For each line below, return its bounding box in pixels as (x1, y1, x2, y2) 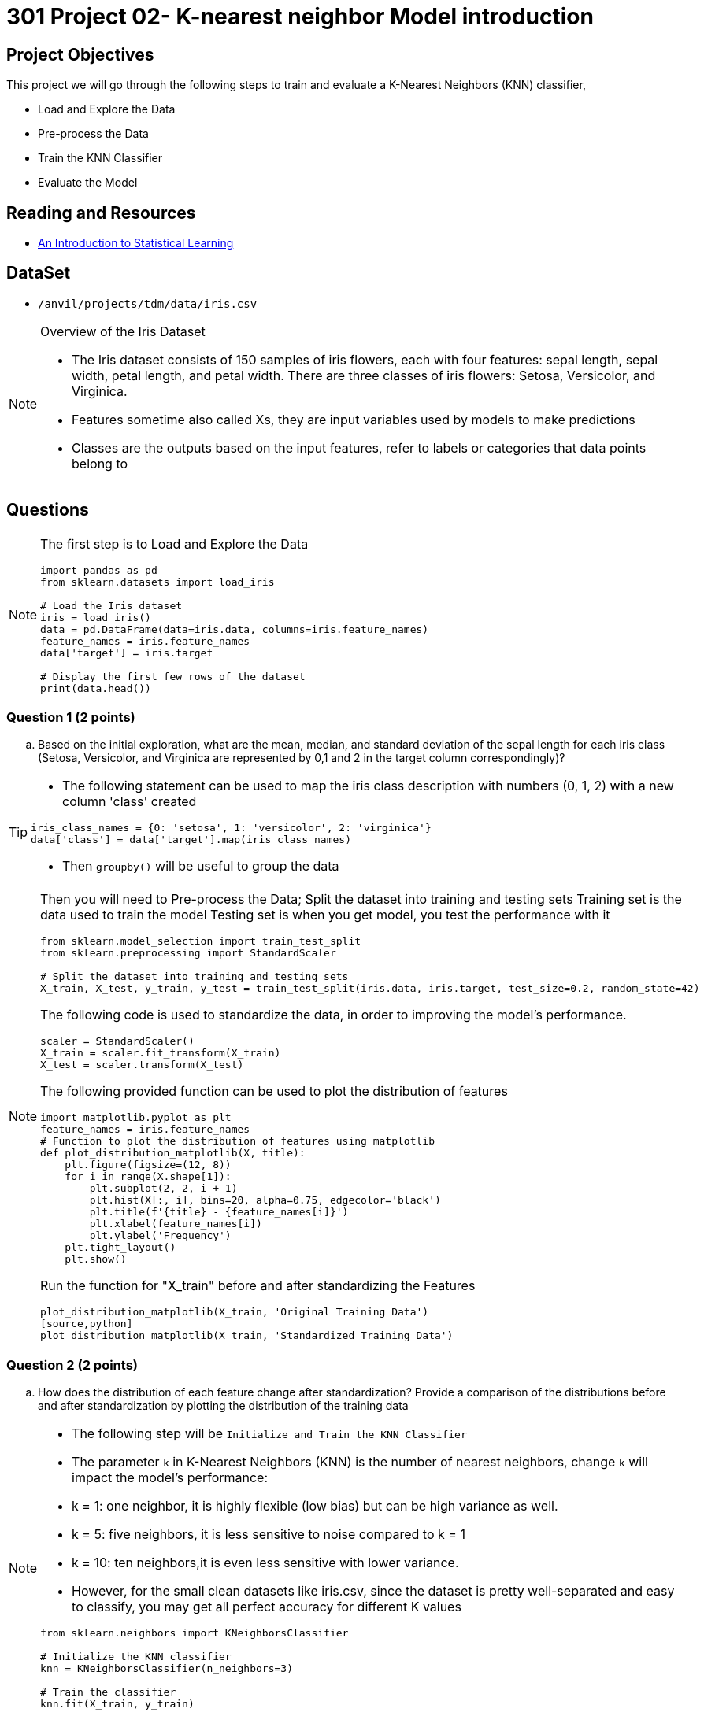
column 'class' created (62, 793, 197, 810)
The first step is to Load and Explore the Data (40, 535, 309, 552)
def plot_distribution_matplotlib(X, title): (40, 1147, 306, 1159)
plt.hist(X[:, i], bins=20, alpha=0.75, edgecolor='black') (89, 1194, 441, 1207)
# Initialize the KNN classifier (40, 1651, 232, 1663)
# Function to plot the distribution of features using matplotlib (40, 1135, 435, 1148)
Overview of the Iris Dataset (40, 323, 206, 339)
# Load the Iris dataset (40, 599, 183, 612)
